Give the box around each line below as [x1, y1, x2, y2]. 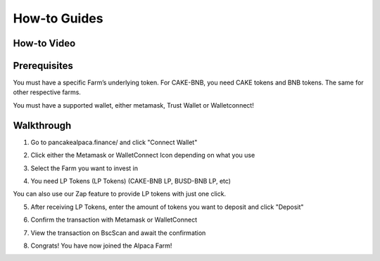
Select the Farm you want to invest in [30, 164, 139, 172]
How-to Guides [13, 11, 103, 26]
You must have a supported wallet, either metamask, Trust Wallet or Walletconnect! [13, 101, 255, 109]
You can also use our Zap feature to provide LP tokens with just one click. [13, 190, 227, 198]
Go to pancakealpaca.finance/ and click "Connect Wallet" [30, 138, 198, 146]
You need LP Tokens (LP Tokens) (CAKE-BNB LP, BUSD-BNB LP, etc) [30, 177, 232, 185]
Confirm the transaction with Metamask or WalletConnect [30, 215, 197, 224]
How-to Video [13, 37, 76, 49]
